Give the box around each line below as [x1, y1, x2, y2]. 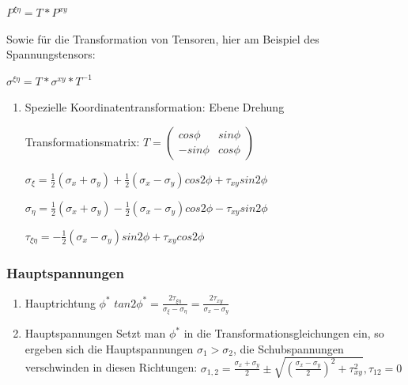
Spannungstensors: [6, 46, 96, 62]
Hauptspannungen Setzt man [25, 325, 166, 342]
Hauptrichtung [25, 294, 96, 311]
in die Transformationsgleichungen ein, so [183, 325, 384, 342]
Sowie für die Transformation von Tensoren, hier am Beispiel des [6, 30, 319, 47]
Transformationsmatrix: [25, 133, 140, 149]
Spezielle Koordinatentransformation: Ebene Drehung [25, 99, 285, 115]
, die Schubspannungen [233, 340, 344, 357]
